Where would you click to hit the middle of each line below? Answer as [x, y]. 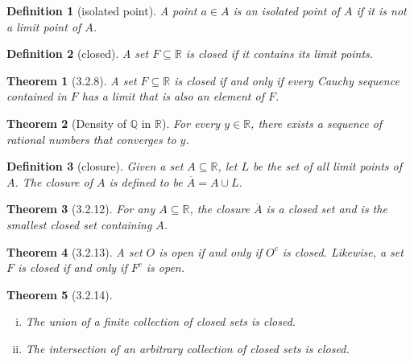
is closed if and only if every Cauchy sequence [287, 80]
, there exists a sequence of [317, 123]
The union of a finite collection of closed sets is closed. [161, 321]
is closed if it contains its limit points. [279, 53]
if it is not [381, 10]
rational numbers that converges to [91, 139]
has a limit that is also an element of [173, 96]
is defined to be [146, 181]
